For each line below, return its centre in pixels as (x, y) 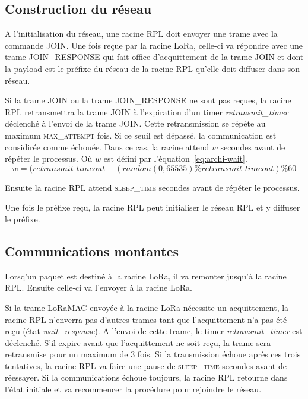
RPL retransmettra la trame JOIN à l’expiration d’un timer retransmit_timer (147, 111)
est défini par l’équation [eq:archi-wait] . (175, 158)
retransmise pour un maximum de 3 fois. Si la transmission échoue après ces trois (153, 354)
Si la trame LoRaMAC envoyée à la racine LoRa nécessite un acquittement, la (147, 307)
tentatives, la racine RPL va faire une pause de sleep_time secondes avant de (146, 365)
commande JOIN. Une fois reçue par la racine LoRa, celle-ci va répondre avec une (154, 45)
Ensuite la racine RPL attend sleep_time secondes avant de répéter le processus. (152, 187)
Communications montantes (92, 251)
